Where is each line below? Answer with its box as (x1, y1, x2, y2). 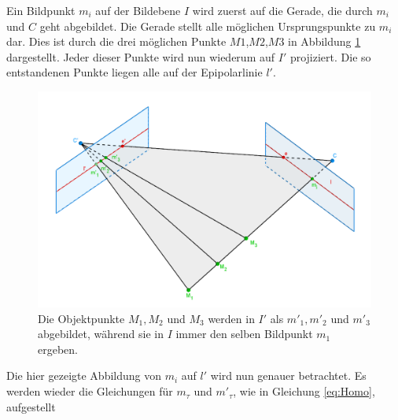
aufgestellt (6, 398, 56, 414)
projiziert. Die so (289, 48, 371, 65)
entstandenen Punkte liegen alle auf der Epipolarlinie (6, 64, 263, 80)
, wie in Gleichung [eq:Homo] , (233, 383, 375, 400)
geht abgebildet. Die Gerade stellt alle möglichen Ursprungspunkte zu (39, 17, 376, 34)
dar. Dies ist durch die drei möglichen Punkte (6, 33, 227, 50)
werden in (208, 310, 255, 326)
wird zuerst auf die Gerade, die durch (192, 2, 373, 18)
